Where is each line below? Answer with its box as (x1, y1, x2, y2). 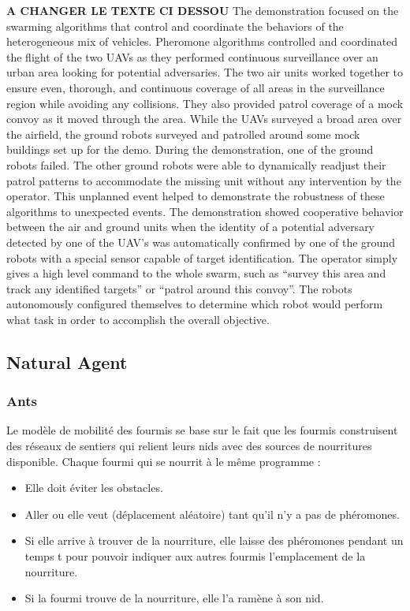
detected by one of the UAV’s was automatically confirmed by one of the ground (6, 233, 395, 250)
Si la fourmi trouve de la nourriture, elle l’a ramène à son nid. (24, 590, 324, 606)
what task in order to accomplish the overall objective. (6, 311, 270, 327)
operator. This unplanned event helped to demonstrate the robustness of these (6, 188, 385, 204)
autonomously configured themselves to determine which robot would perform (6, 296, 383, 312)
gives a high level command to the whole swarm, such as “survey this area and (6, 265, 386, 281)
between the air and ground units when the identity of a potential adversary (6, 218, 375, 235)
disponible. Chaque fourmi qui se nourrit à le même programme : (6, 453, 321, 469)
